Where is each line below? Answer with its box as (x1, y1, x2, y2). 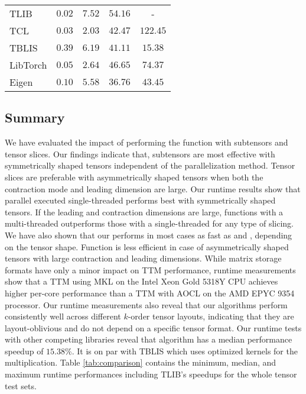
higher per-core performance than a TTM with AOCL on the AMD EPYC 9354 (5, 286, 295, 299)
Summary (5, 108, 65, 127)
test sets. (5, 379, 37, 392)
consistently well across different (5, 310, 121, 322)
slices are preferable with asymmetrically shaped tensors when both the (5, 170, 263, 183)
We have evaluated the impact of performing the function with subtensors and (5, 136, 288, 148)
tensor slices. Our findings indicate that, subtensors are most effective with (5, 147, 275, 160)
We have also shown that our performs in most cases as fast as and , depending (5, 228, 292, 241)
